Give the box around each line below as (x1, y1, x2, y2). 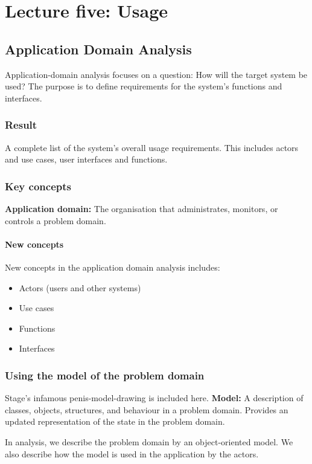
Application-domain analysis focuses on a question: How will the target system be (5, 68, 308, 80)
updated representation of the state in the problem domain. (5, 415, 225, 428)
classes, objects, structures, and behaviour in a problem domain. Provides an (5, 403, 288, 416)
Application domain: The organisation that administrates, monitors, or (5, 202, 278, 214)
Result (5, 117, 37, 132)
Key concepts (5, 178, 71, 193)
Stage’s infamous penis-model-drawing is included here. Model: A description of (5, 391, 304, 404)
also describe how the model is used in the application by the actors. (5, 447, 259, 460)
